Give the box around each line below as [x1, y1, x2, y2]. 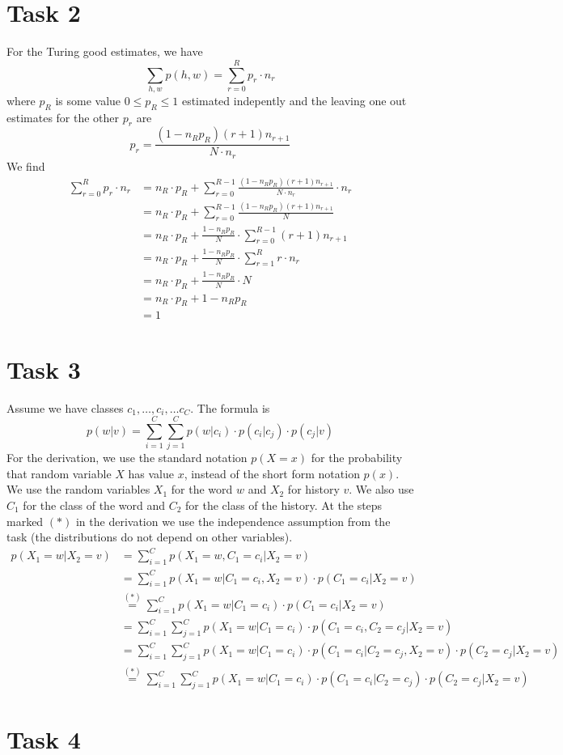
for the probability [311, 449, 403, 466]
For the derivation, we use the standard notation [6, 449, 248, 466]
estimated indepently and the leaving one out [181, 91, 407, 108]
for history [287, 481, 340, 498]
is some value [55, 91, 121, 108]
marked [6, 512, 44, 529]
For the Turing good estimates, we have [6, 43, 203, 60]
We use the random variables [6, 481, 150, 498]
